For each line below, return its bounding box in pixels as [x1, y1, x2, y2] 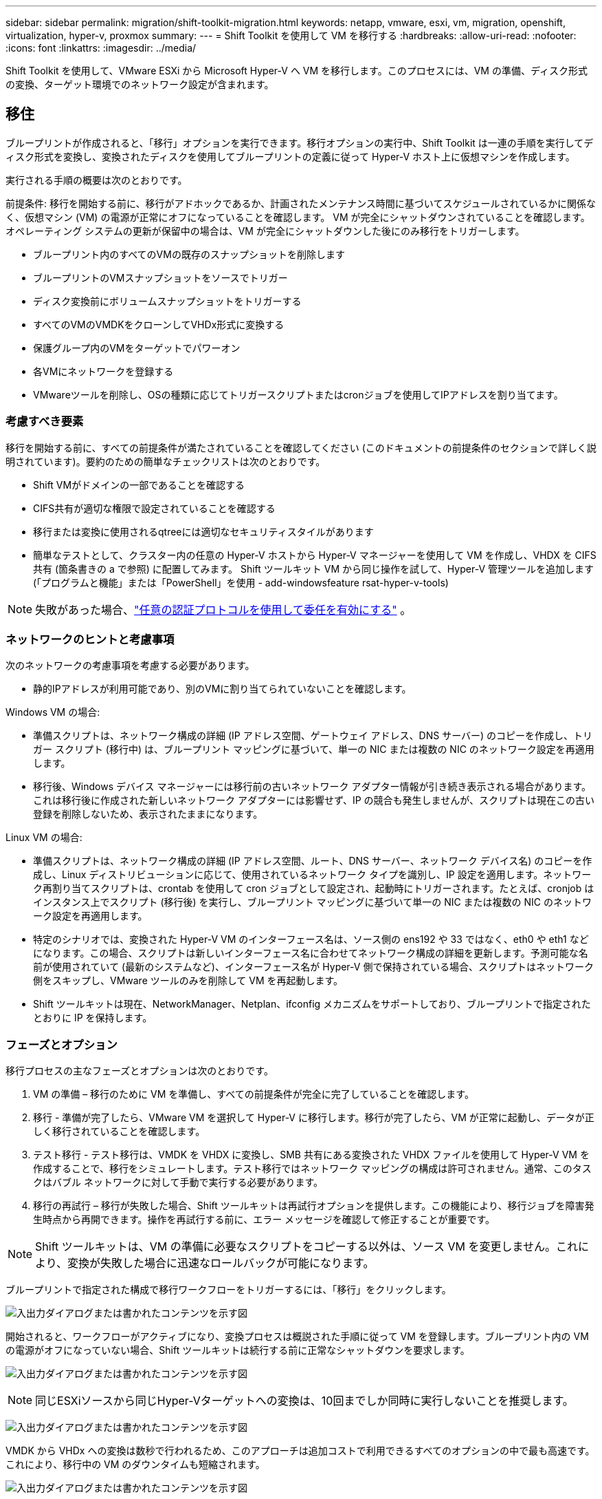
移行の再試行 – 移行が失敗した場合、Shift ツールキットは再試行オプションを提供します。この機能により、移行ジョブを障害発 [33, 1200, 594, 1212]
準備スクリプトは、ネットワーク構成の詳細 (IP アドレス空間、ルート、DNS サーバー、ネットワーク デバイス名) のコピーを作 [33, 855, 592, 867]
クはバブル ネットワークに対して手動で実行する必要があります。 [33, 1176, 324, 1189]
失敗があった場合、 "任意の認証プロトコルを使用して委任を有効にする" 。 [35, 602, 412, 617]
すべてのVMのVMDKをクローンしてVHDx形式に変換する [33, 318, 285, 330]
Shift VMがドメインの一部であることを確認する [33, 478, 245, 491]
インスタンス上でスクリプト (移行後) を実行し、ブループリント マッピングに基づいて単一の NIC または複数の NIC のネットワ [33, 896, 592, 908]
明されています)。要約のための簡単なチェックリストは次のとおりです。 [5, 455, 326, 467]
